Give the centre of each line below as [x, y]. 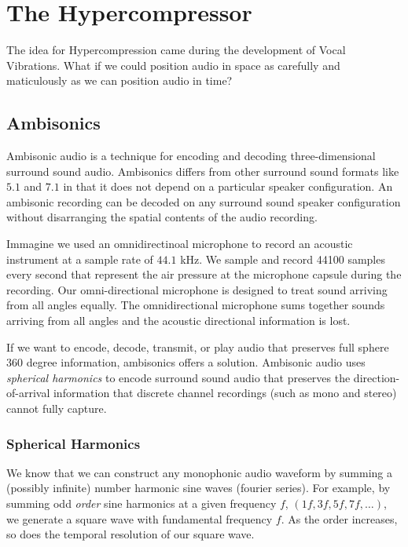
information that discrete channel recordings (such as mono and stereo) [225, 393]
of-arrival [28, 393]
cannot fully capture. [57, 408]
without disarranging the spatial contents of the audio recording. [162, 217]
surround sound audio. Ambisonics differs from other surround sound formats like [203, 171]
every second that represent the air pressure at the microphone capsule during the [204, 274]
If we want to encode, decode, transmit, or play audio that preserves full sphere [198, 346]
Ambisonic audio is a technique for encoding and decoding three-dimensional [191, 156]
